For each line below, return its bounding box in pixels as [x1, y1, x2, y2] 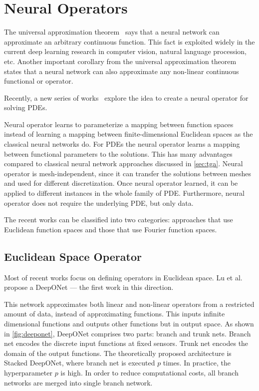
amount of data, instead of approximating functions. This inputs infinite [4, 308, 225, 319]
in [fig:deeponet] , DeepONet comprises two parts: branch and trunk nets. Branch [4, 328, 251, 338]
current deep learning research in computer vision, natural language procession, [4, 46, 247, 57]
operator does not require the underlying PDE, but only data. [4, 197, 194, 208]
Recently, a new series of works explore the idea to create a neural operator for [4, 92, 249, 103]
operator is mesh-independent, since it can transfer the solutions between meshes [4, 168, 252, 178]
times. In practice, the [163, 357, 231, 368]
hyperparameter [4, 367, 52, 377]
